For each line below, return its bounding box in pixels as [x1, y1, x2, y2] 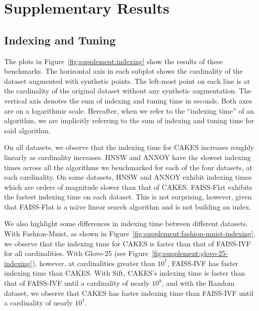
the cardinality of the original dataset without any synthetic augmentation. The [4, 85, 251, 96]
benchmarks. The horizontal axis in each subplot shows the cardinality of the [4, 66, 243, 76]
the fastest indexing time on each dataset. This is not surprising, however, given [4, 191, 252, 202]
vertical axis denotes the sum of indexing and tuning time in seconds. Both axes [4, 95, 252, 106]
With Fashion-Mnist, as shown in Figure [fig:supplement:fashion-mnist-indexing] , [4, 228, 255, 239]
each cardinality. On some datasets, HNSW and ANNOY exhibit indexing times [4, 172, 252, 182]
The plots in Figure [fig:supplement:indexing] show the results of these [4, 56, 223, 66]
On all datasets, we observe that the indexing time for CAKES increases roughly [4, 142, 254, 152]
